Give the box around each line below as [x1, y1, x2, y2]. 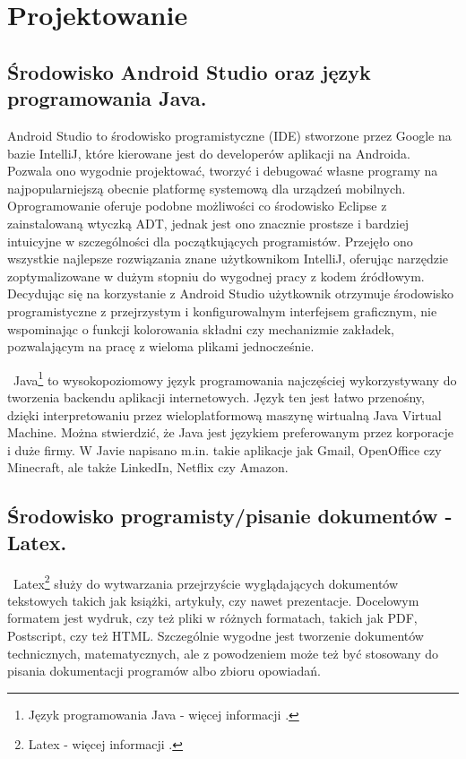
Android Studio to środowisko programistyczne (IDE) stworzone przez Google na [7, 125, 452, 144]
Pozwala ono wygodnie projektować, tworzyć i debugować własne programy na [7, 161, 438, 180]
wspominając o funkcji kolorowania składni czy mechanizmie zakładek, [7, 319, 394, 338]
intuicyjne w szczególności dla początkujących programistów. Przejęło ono [7, 231, 413, 250]
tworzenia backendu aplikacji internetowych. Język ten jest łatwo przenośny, [7, 387, 425, 406]
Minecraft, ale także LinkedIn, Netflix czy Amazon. [7, 458, 289, 477]
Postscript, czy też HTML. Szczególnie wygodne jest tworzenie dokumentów [7, 625, 424, 644]
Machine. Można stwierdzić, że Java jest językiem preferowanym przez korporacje [7, 423, 453, 442]
